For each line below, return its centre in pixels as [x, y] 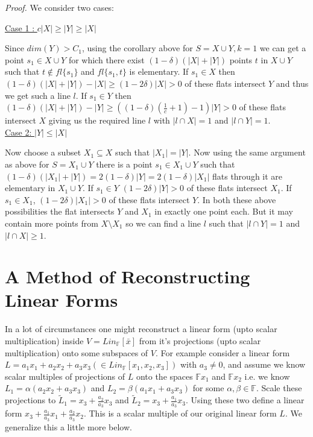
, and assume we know [264, 364]
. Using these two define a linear [245, 400]
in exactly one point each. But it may [224, 211]
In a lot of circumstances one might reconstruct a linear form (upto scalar [141, 329]
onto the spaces [164, 376]
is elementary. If [159, 71]
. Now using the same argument [247, 152]
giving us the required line [97, 120]
